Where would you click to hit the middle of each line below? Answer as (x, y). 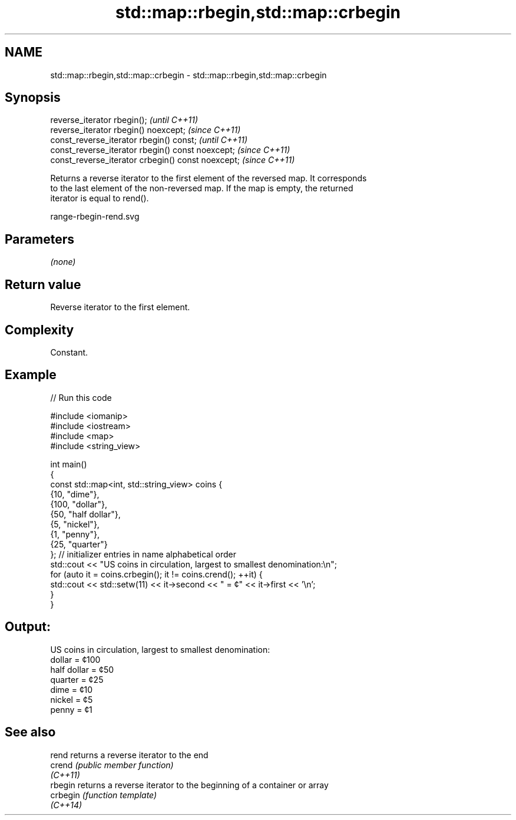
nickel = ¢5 (72, 699)
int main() (69, 464)
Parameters (39, 239)
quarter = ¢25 (77, 679)
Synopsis (33, 98)
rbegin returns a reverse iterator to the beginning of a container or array (189, 785)
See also (30, 732)
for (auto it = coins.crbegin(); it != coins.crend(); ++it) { (156, 574)
